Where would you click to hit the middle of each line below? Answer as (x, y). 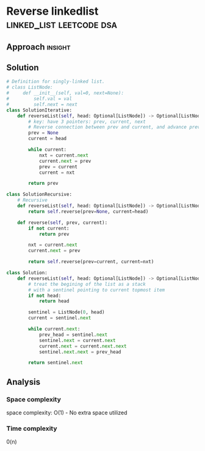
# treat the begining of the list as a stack (87, 284)
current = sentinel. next (60, 318)
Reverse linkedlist (52, 11)
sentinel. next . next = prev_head (80, 352)
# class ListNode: (30, 88)
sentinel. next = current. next (77, 340)
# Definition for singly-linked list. (56, 82)
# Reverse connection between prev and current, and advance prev (114, 127)
